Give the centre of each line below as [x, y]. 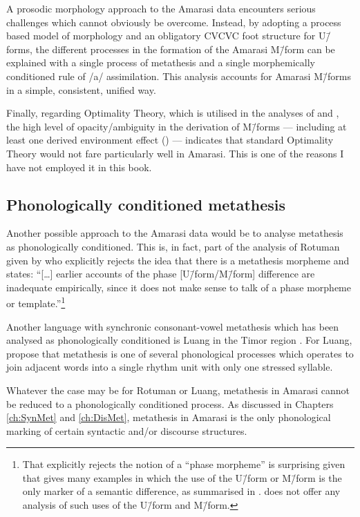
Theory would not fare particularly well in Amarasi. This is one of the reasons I [175, 153]
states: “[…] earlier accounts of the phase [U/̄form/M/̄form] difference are [161, 274]
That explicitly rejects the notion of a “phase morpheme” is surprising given [184, 464]
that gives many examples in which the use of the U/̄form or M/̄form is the [182, 477]
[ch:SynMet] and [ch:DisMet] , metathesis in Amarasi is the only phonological [169, 417]
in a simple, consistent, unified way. [81, 89]
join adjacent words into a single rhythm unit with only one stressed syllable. [170, 367]
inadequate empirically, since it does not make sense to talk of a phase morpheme [179, 287]
